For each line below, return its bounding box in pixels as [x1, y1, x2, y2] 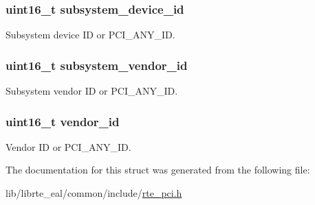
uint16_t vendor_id [6, 112, 120, 130]
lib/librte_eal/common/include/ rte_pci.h [6, 186, 182, 200]
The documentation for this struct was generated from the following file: [6, 162, 310, 177]
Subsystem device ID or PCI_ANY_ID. [6, 27, 175, 42]
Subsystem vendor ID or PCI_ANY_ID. [6, 84, 178, 98]
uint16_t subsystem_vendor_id [6, 56, 188, 73]
